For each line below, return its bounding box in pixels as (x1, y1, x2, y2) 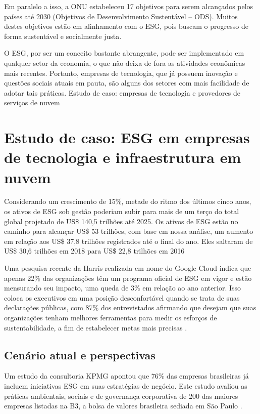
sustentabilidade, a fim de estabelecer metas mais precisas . (4, 322, 187, 333)
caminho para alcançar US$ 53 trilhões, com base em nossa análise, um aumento (4, 226, 253, 236)
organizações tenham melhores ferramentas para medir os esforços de (4, 312, 217, 322)
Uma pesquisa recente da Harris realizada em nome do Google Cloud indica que (4, 263, 251, 273)
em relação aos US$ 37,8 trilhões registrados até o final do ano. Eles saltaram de (4, 235, 253, 246)
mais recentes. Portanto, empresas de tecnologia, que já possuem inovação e (4, 67, 238, 78)
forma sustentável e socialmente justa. (4, 30, 122, 41)
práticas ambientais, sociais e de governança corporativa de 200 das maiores (4, 390, 238, 401)
